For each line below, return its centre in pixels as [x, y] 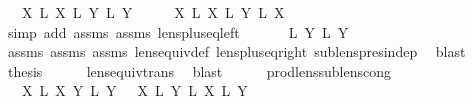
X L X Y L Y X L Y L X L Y [134, 90]
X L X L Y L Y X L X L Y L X [153, 12]
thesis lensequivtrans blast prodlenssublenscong [199, 70]
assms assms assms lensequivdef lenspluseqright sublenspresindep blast [236, 51]
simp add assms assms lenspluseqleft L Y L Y [178, 31]
